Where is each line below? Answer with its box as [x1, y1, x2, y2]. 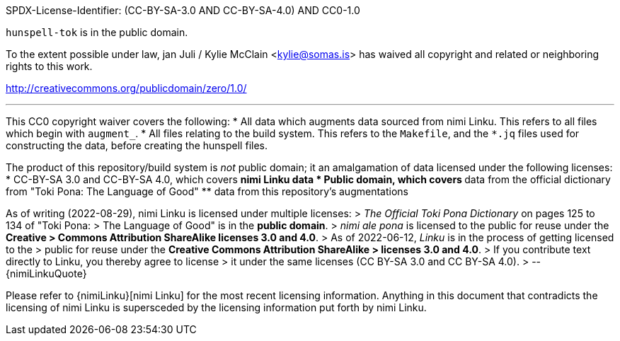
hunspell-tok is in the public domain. [6, 26, 188, 38]
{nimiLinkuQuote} [6, 267, 87, 279]
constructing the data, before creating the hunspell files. [6, 139, 268, 151]
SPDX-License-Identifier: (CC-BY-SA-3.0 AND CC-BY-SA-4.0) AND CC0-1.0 [6, 4, 360, 16]
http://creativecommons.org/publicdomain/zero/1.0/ [6, 82, 247, 94]
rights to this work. [6, 60, 93, 72]
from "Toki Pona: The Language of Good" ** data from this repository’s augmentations [6, 185, 408, 197]
